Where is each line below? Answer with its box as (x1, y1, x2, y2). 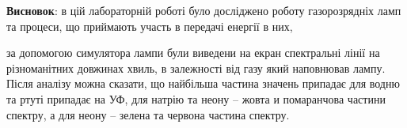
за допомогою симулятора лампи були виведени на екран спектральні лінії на (6, 44, 380, 61)
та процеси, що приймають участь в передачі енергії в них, (6, 17, 293, 34)
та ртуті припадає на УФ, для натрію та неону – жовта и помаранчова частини (6, 90, 386, 107)
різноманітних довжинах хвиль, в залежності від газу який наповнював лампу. (6, 59, 386, 76)
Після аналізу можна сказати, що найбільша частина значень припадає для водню (6, 75, 400, 92)
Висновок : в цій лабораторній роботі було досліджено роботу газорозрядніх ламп (6, 2, 401, 18)
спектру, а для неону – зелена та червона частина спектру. (6, 106, 290, 122)
